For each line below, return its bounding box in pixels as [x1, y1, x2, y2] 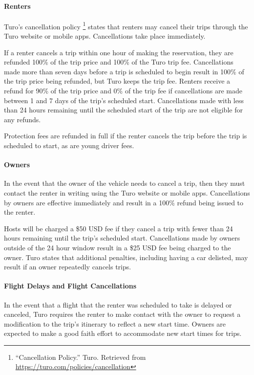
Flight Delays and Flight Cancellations [4, 281, 137, 291]
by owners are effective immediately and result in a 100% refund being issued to [4, 197, 244, 207]
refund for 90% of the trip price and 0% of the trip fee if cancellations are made [4, 86, 242, 96]
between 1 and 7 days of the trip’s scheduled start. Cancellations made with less [4, 95, 244, 105]
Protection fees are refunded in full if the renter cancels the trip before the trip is [4, 131, 247, 141]
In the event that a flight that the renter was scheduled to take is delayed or [4, 299, 232, 309]
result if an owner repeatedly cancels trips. [4, 262, 131, 272]
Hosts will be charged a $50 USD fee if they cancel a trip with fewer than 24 [4, 223, 233, 233]
